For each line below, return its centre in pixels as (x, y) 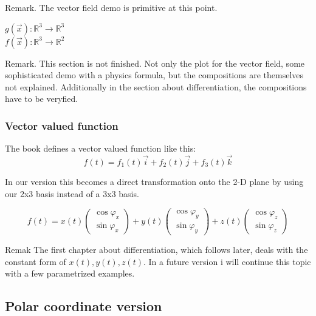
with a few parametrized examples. (70, 273)
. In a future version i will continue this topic (227, 261)
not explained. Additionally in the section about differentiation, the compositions (156, 86)
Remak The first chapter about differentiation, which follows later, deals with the (156, 249)
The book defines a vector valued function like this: (101, 148)
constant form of (36, 261)
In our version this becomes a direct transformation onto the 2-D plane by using (154, 181)
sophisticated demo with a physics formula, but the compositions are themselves (154, 75)
